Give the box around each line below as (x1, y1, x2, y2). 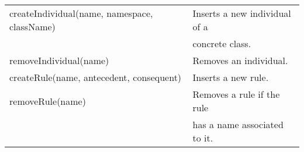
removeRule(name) (9, 94, 86, 108)
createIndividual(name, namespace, (9, 6, 153, 20)
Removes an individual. (192, 54, 288, 67)
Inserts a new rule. (192, 70, 269, 84)
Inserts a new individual (192, 6, 291, 20)
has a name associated (192, 118, 284, 131)
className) (9, 20, 56, 33)
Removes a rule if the (192, 87, 280, 101)
